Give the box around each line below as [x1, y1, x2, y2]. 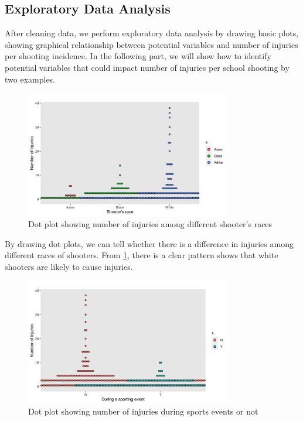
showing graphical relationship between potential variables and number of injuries [5, 38, 298, 50]
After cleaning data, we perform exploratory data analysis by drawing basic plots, [5, 27, 299, 39]
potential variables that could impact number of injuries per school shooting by [5, 61, 290, 73]
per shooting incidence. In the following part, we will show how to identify [5, 50, 271, 62]
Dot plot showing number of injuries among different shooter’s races [28, 218, 273, 230]
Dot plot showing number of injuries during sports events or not [28, 405, 258, 417]
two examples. [5, 73, 56, 85]
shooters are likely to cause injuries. [5, 260, 133, 272]
